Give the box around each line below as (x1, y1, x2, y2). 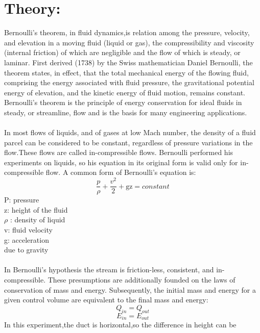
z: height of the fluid (4, 204, 68, 215)
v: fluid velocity (4, 224, 53, 235)
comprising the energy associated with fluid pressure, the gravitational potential (4, 77, 254, 88)
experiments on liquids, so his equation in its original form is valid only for (4, 157, 238, 167)
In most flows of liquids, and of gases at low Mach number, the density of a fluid (4, 127, 256, 138)
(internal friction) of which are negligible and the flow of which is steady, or (4, 47, 241, 58)
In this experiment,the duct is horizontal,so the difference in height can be (4, 319, 237, 329)
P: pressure (4, 194, 39, 205)
